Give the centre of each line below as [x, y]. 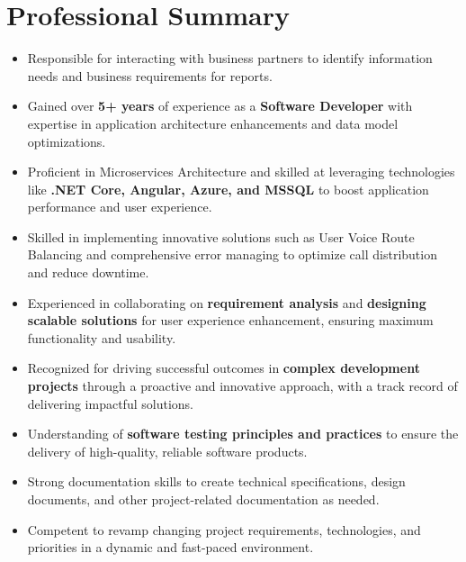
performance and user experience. [120, 207]
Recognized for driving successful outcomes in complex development [224, 368]
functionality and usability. [102, 337]
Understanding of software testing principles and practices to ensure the [243, 434]
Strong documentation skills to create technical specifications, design [216, 481]
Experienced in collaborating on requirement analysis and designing [227, 302]
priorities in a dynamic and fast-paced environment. [170, 547]
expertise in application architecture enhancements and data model [213, 123]
